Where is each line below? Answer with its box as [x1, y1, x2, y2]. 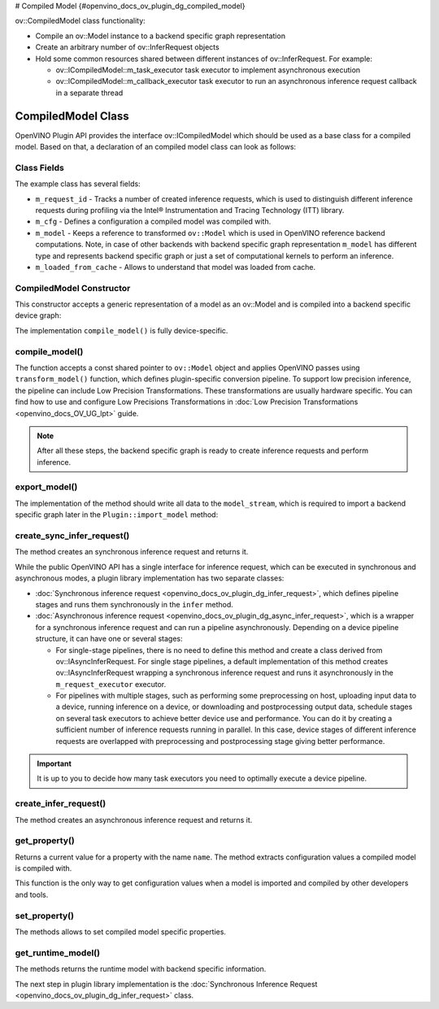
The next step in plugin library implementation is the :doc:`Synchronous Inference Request [15, 979, 318, 989]
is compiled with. [15, 863, 72, 873]
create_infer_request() [15, 798, 106, 809]
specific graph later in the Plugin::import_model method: [15, 510, 219, 520]
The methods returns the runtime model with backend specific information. [15, 964, 267, 974]
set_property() [15, 910, 75, 921]
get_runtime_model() [15, 947, 101, 959]
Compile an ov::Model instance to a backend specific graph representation [35, 31, 286, 41]
